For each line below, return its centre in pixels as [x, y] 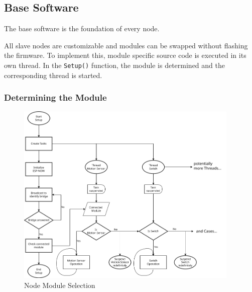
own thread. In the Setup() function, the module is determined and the [114, 65]
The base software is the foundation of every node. [82, 28]
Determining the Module [55, 97]
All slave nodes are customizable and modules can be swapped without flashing [126, 45]
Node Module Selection [60, 285]
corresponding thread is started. [53, 75]
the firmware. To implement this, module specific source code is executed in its [125, 55]
